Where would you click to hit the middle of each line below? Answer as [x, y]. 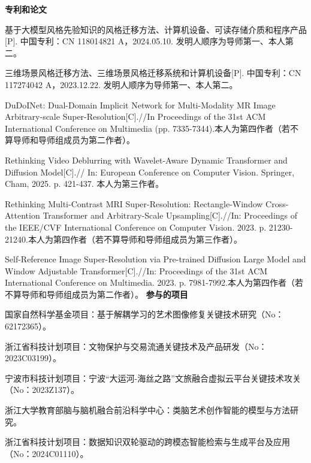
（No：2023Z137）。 [42, 390]
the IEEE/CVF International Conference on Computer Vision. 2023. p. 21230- [149, 227]
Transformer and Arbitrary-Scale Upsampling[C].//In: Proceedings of [170, 215]
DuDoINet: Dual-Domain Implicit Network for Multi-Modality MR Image [140, 105]
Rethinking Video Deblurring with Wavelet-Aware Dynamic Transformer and [146, 160]
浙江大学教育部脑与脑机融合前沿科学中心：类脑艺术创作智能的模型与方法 [147, 410]
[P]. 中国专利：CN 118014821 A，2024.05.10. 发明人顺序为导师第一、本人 [145, 41]
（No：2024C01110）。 [47, 453]
